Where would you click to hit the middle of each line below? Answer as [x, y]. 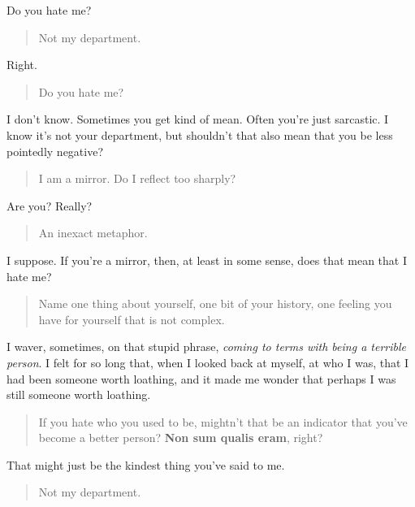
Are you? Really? [50, 205]
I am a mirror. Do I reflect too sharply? [137, 178]
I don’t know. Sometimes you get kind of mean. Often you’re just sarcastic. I [198, 119]
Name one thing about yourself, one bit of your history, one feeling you [215, 303]
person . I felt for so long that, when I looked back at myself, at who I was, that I [208, 362]
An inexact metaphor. [93, 233]
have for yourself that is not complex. [132, 319]
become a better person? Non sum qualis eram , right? [181, 438]
